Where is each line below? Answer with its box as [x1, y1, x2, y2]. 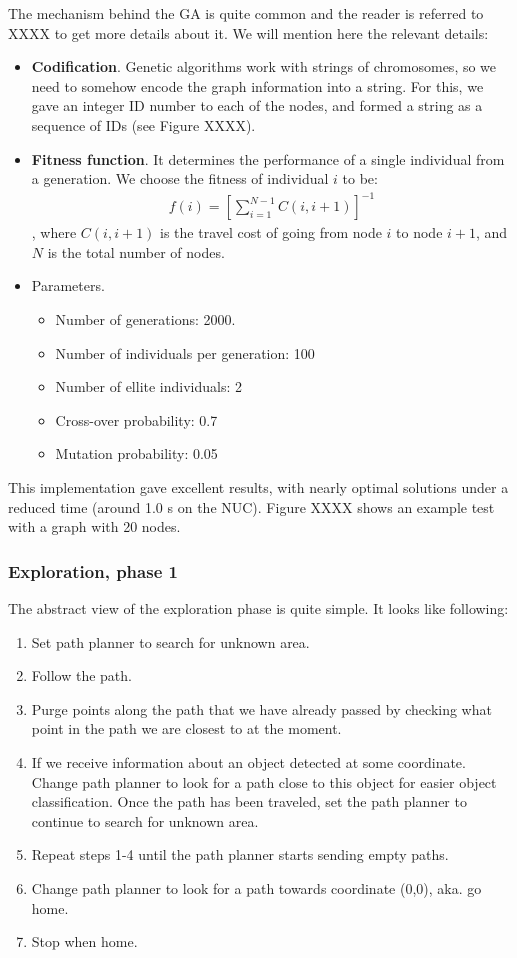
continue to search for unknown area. [31, 810, 259, 831]
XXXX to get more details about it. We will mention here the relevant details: [8, 22, 489, 43]
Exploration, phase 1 [8, 558, 178, 583]
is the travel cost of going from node [160, 222, 382, 243]
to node [396, 222, 443, 243]
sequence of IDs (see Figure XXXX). [31, 114, 256, 135]
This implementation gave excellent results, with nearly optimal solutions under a [8, 477, 509, 498]
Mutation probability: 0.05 [55, 443, 218, 464]
